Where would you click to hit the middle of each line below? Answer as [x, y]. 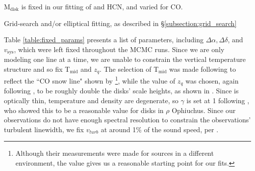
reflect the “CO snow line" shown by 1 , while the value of [90, 80]
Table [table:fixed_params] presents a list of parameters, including [104, 40]
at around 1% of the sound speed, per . [160, 129]
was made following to [203, 69]
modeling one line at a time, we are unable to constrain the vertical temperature [125, 59]
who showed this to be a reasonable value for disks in [84, 110]
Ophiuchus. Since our [204, 110]
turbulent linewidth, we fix [44, 129]
